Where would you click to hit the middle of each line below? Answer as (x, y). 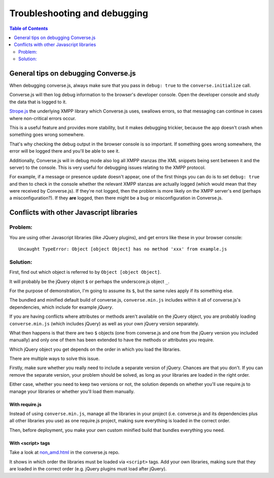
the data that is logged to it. (38, 102)
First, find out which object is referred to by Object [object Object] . (85, 272)
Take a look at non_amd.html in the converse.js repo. (64, 452)
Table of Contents (29, 28)
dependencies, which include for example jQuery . (61, 307)
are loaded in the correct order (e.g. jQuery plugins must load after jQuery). (88, 468)
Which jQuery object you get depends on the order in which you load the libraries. (95, 349)
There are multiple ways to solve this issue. (55, 359)
